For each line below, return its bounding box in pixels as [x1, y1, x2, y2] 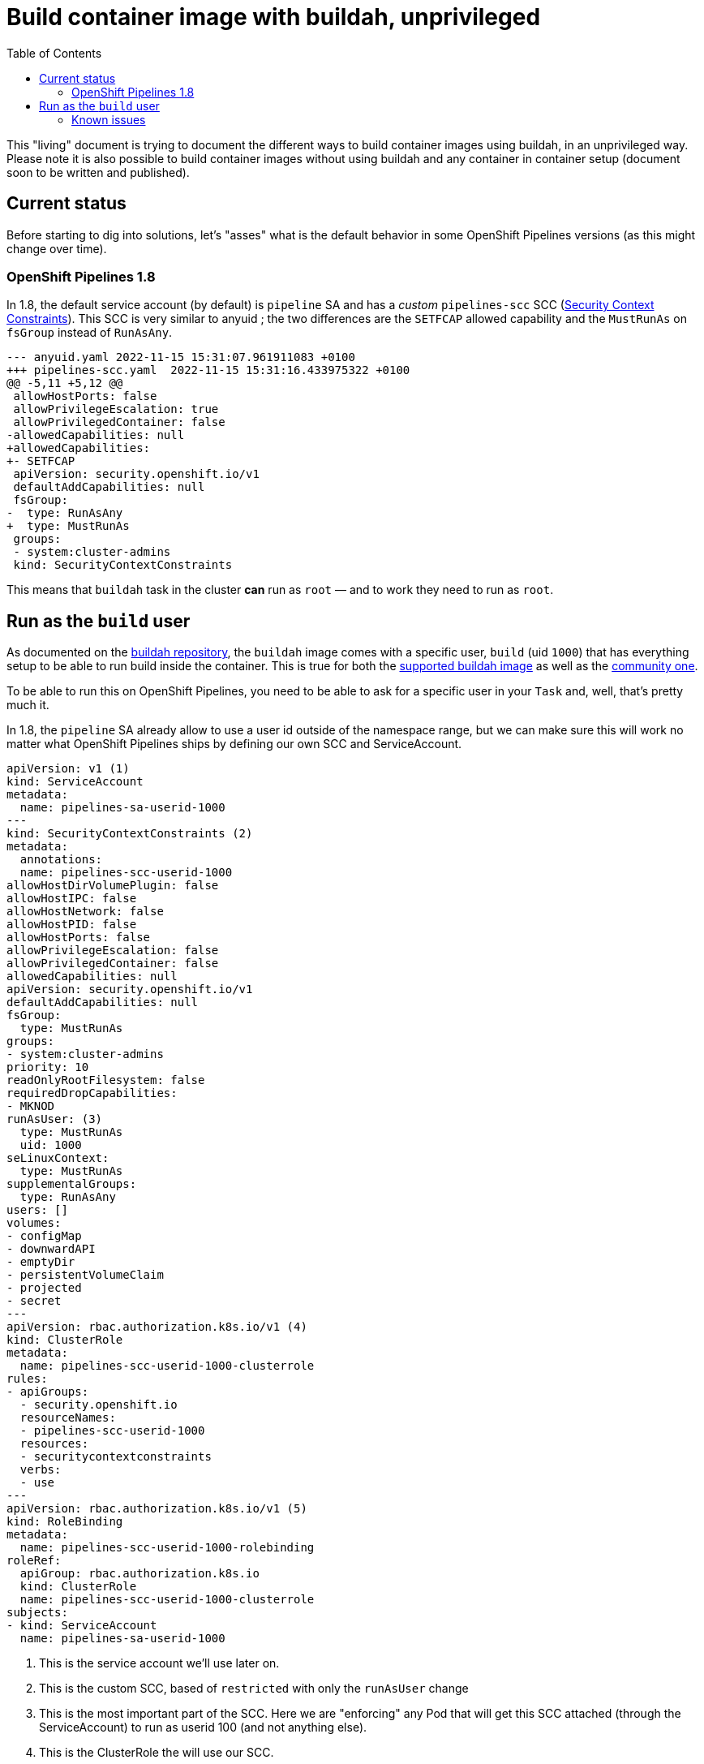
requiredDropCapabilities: [6, 1086, 178, 1100]
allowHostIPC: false [6, 892, 137, 906]
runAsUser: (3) [6, 1112, 103, 1126]
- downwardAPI [6, 1242, 96, 1256]
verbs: [19, 1463, 62, 1477]
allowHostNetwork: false [6, 905, 164, 919]
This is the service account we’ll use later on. [39, 1656, 280, 1671]
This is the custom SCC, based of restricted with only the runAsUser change [39, 1681, 469, 1696]
